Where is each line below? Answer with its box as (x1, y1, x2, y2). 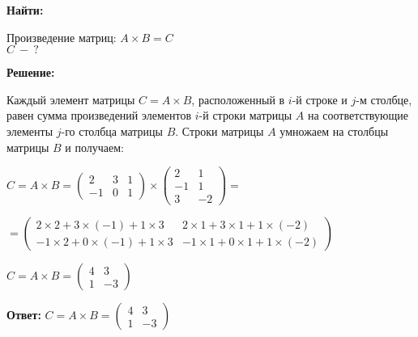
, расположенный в (191, 91, 285, 107)
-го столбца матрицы (61, 122, 163, 139)
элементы (6, 122, 53, 139)
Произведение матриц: (6, 28, 117, 45)
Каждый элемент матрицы (6, 91, 135, 107)
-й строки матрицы (198, 107, 292, 124)
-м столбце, (356, 91, 412, 107)
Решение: (6, 64, 55, 81)
